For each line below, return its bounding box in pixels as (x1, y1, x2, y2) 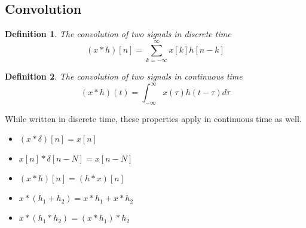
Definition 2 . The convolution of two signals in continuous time (5, 69, 243, 82)
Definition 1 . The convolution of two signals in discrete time (5, 28, 231, 40)
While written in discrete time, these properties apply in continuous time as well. (5, 112, 302, 124)
